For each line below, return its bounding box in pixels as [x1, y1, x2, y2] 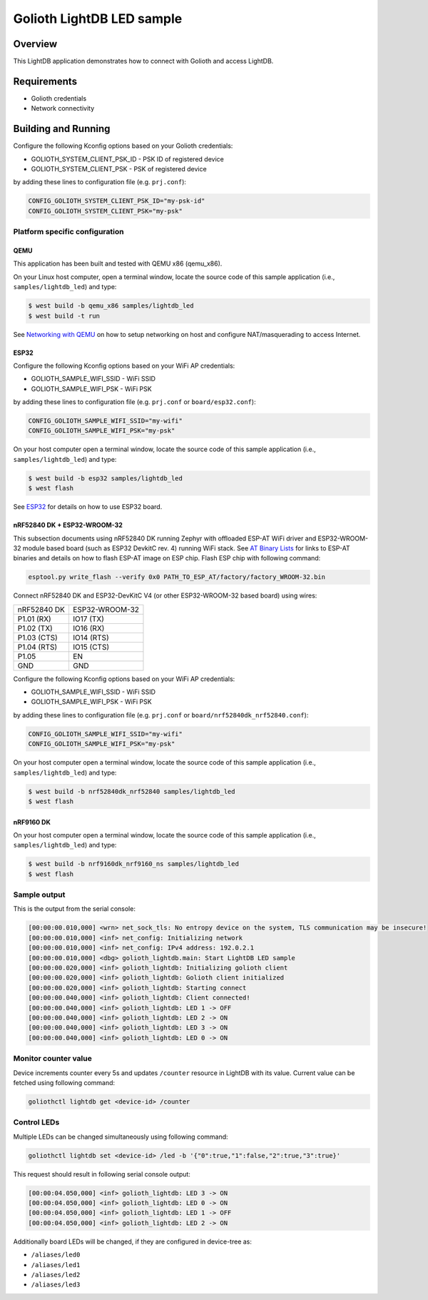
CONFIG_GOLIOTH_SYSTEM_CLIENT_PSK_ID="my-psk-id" [28, 197, 205, 205]
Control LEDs [13, 1117, 60, 1127]
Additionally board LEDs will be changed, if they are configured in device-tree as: [13, 1237, 253, 1246]
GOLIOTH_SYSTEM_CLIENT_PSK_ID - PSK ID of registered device [31, 154, 224, 163]
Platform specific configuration [13, 227, 124, 237]
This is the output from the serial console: [13, 905, 136, 913]
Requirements [13, 75, 78, 87]
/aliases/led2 [31, 1271, 81, 1279]
